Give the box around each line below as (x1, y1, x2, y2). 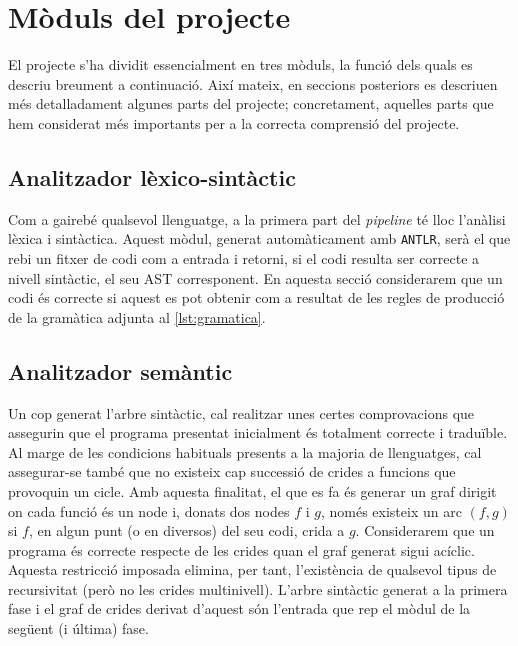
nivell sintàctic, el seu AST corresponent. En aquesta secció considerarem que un (8, 267, 503, 288)
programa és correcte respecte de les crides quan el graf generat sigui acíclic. (8, 539, 475, 560)
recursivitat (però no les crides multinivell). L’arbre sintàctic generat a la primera (8, 578, 508, 599)
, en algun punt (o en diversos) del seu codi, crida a (28, 520, 345, 541)
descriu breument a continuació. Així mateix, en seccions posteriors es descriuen (8, 73, 498, 94)
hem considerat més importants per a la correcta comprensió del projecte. (8, 112, 460, 133)
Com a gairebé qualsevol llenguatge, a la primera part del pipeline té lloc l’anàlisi (8, 208, 506, 229)
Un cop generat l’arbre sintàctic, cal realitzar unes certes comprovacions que (8, 402, 475, 423)
